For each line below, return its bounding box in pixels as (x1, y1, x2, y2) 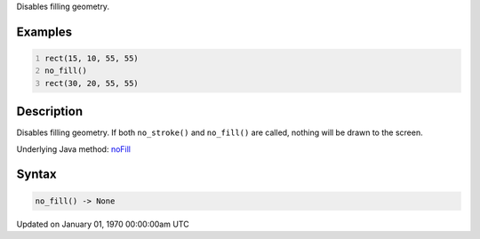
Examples (16, 24, 73, 39)
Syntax (16, 167, 57, 182)
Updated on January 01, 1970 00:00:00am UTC (16, 219, 190, 229)
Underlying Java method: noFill (16, 143, 132, 155)
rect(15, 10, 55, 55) (44, 53, 140, 63)
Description (16, 104, 84, 119)
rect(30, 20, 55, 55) (44, 78, 140, 88)
